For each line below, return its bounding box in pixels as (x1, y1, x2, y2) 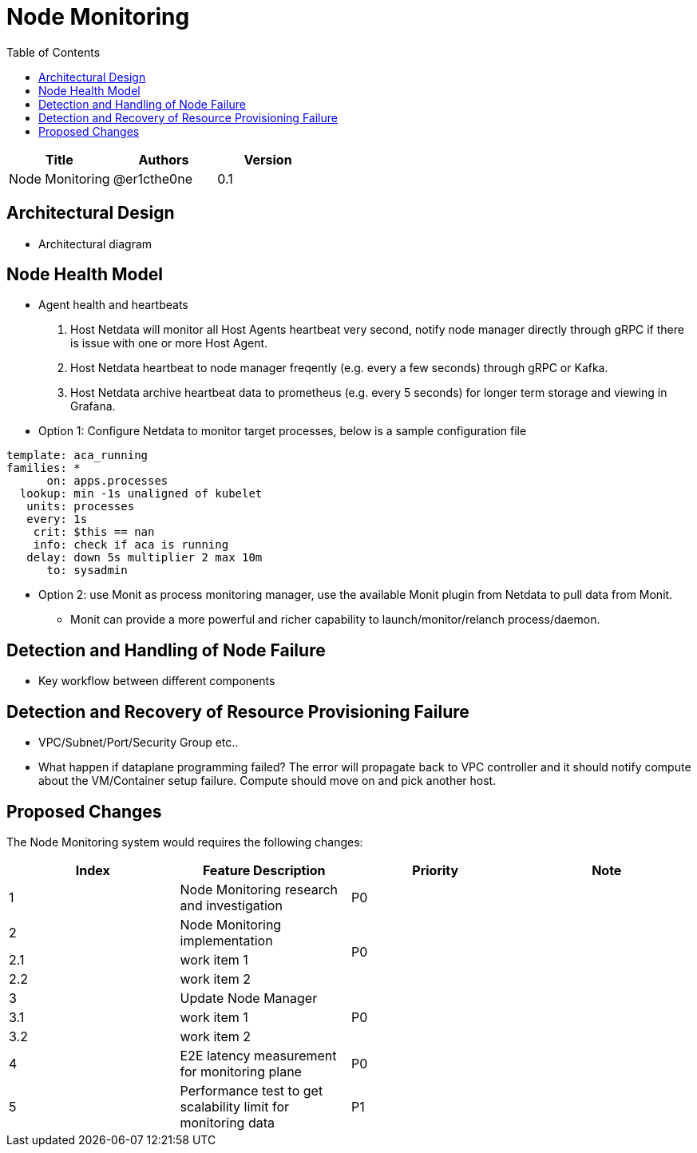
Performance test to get (180, 1082, 323, 1099)
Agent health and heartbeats (38, 298, 188, 312)
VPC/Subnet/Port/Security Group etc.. (38, 735, 239, 750)
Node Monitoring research (180, 881, 338, 897)
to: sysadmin (46, 564, 128, 577)
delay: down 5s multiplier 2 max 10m (26, 551, 263, 565)
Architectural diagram (38, 236, 152, 251)
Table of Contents (6, 45, 101, 59)
